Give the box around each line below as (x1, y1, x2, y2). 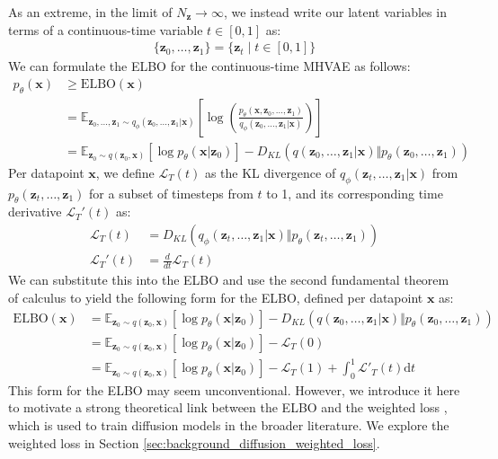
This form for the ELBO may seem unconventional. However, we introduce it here (8, 380, 460, 399)
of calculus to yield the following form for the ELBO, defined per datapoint (8, 287, 423, 306)
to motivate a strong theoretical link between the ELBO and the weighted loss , (8, 398, 448, 417)
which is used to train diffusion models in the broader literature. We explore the (8, 416, 449, 435)
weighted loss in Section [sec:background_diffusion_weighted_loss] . (8, 433, 380, 452)
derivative (8, 202, 62, 221)
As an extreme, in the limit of (8, 3, 173, 21)
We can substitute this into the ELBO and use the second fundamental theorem (8, 270, 449, 289)
